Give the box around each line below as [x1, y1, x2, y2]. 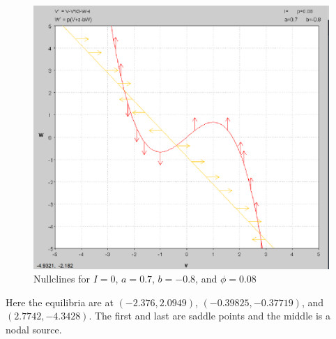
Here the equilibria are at [6, 294, 114, 309]
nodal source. [6, 322, 62, 336]
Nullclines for [33, 271, 91, 286]
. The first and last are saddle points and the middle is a [89, 308, 330, 323]
